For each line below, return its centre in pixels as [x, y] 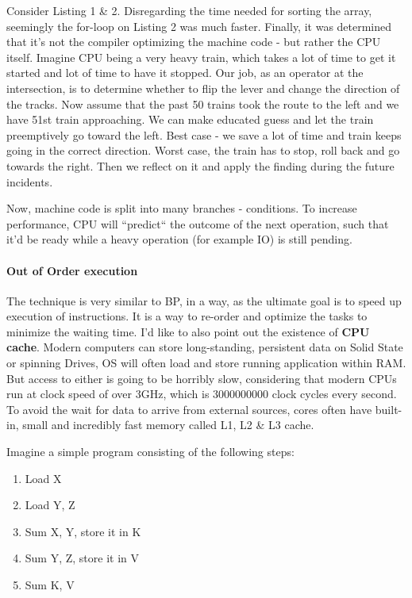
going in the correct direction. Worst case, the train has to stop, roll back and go [203, 150]
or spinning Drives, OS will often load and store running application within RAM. [206, 363]
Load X [43, 478]
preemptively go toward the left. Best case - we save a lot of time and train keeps [204, 134]
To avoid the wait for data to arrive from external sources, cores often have [189, 409]
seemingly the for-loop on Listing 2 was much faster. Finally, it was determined [199, 26]
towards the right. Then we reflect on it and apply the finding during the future [200, 165]
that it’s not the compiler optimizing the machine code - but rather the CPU [194, 42]
